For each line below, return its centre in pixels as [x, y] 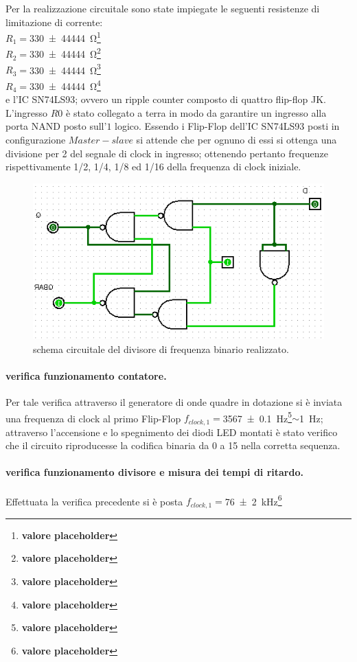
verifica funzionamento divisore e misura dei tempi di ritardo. [154, 472]
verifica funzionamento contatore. [86, 375]
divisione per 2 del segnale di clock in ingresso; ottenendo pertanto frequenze [167, 153]
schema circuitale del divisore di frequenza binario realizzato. [161, 349]
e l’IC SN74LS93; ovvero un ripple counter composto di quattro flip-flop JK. [166, 99]
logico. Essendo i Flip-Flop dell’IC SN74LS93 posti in [227, 126]
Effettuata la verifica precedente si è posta [94, 501]
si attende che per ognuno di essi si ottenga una [237, 139]
